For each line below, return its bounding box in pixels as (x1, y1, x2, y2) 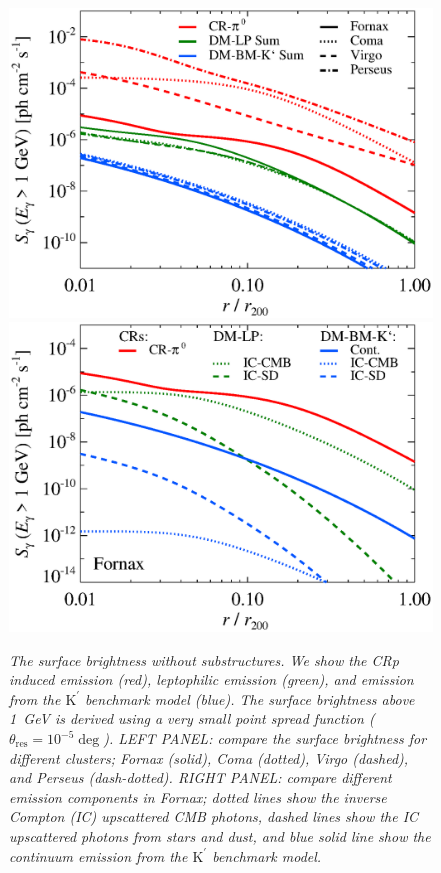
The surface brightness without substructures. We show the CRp (9, 649, 399, 670)
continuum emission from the (9, 845, 188, 866)
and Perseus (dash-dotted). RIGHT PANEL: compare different (9, 767, 392, 788)
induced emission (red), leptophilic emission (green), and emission (9, 669, 414, 690)
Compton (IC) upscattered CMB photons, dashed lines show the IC (9, 806, 419, 827)
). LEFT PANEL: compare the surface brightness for (103, 728, 427, 748)
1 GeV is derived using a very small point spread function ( (9, 708, 375, 729)
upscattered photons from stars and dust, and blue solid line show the (9, 825, 431, 846)
